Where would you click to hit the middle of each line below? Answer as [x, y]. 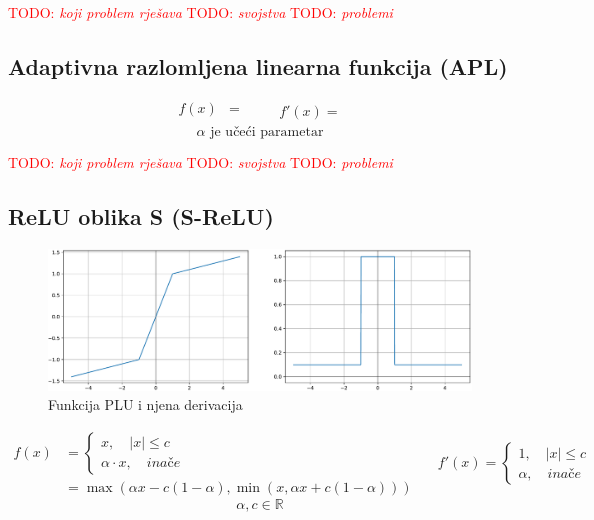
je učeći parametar [267, 131]
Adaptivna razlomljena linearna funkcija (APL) [258, 65]
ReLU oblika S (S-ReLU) [141, 215]
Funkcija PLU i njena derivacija [145, 404]
